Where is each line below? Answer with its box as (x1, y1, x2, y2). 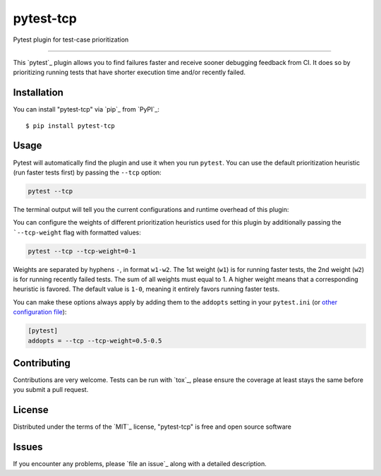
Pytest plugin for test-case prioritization (13, 35, 129, 44)
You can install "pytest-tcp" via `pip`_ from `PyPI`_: (13, 105, 160, 114)
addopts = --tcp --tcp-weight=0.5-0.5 (28, 336, 162, 345)
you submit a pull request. (13, 386, 89, 394)
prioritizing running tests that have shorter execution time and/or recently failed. (13, 68, 246, 77)
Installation (13, 87, 64, 99)
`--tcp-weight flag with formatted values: (13, 228, 141, 237)
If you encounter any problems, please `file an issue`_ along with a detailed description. (13, 460, 267, 468)
